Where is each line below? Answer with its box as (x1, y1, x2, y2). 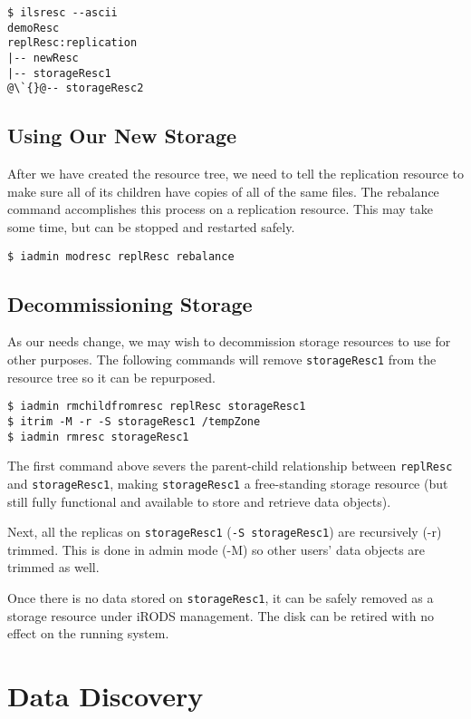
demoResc (7, 21, 60, 34)
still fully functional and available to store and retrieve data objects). (7, 491, 391, 510)
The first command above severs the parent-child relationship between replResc (7, 456, 453, 475)
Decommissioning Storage (7, 289, 253, 317)
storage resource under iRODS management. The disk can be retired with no (7, 606, 435, 625)
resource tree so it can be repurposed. (7, 367, 216, 386)
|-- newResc (7, 51, 79, 64)
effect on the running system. (7, 624, 169, 643)
